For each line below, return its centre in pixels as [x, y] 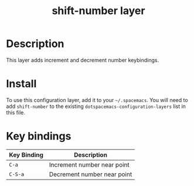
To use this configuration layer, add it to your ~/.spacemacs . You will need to [97, 100]
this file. [16, 112]
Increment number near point [89, 164]
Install [21, 84]
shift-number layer [98, 11]
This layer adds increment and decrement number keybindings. [83, 60]
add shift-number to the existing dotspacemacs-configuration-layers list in [96, 106]
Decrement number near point [91, 174]
